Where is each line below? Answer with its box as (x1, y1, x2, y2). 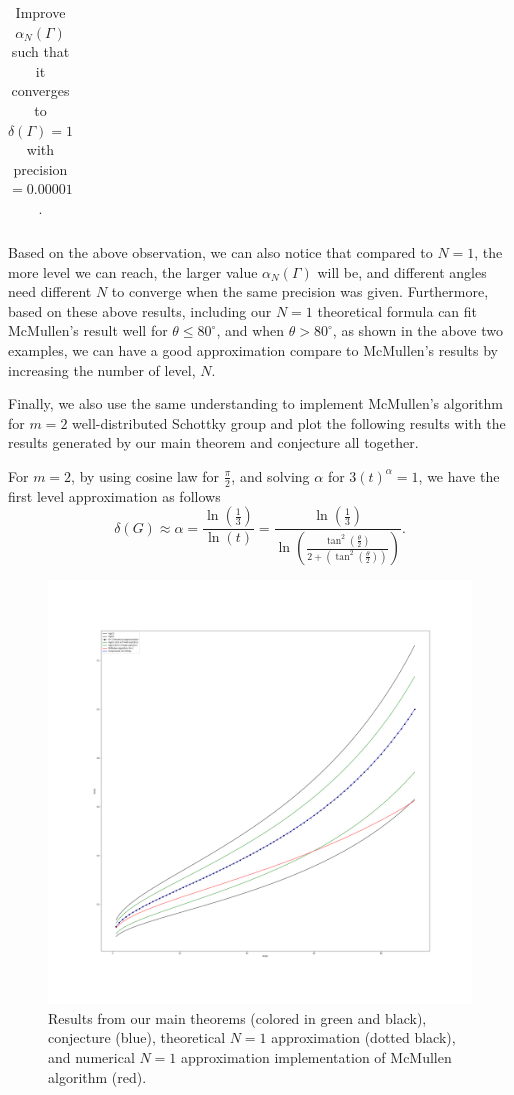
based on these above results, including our (8, 300, 272, 321)
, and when (216, 320, 285, 341)
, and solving (231, 465, 310, 486)
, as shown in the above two (332, 320, 503, 341)
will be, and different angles (317, 261, 487, 282)
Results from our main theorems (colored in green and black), (48, 1007, 427, 1028)
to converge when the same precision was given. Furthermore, (111, 281, 489, 302)
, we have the (418, 465, 500, 486)
